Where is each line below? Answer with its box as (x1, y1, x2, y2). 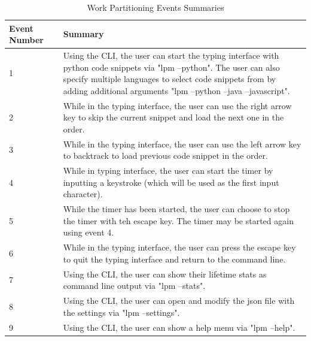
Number (9, 34, 44, 46)
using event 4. (63, 226, 114, 239)
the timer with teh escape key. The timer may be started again (63, 214, 294, 227)
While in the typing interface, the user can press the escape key (63, 241, 296, 254)
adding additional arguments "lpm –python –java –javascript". (63, 84, 290, 96)
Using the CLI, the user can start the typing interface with (63, 49, 279, 62)
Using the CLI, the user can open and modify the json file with (63, 294, 295, 307)
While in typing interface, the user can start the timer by (63, 164, 273, 177)
